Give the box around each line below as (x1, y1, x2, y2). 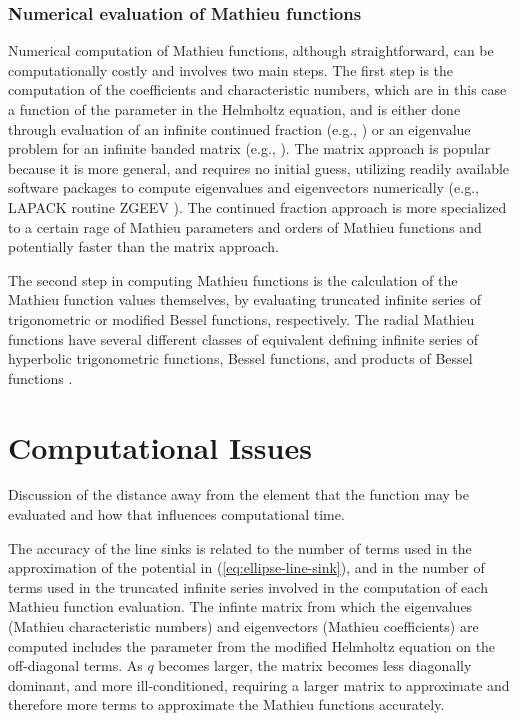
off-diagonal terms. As (8, 655, 143, 676)
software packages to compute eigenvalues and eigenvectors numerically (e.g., (8, 177, 479, 198)
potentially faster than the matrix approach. (8, 236, 279, 257)
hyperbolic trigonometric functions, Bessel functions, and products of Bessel (8, 348, 473, 369)
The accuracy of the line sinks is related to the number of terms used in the (8, 537, 472, 558)
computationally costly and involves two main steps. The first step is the (8, 59, 454, 80)
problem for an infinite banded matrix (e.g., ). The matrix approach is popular (8, 138, 491, 159)
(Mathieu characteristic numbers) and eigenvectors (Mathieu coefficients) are (8, 616, 479, 636)
